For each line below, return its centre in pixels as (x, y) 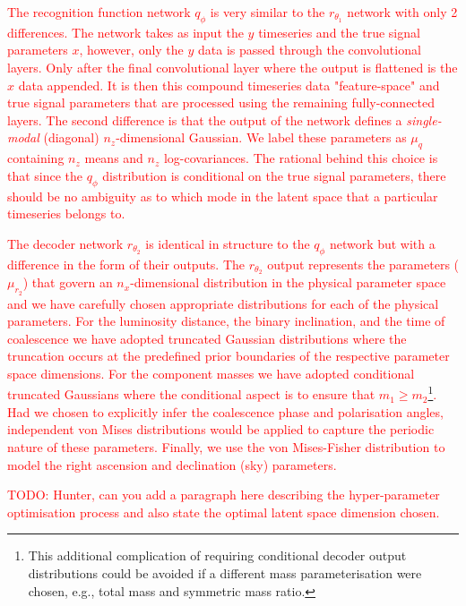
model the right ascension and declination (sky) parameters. (172, 464)
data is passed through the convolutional (310, 50)
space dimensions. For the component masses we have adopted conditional (211, 373)
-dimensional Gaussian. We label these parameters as (261, 137)
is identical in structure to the (228, 243)
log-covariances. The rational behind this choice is (301, 158)
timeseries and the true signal (339, 32)
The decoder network (65, 243)
